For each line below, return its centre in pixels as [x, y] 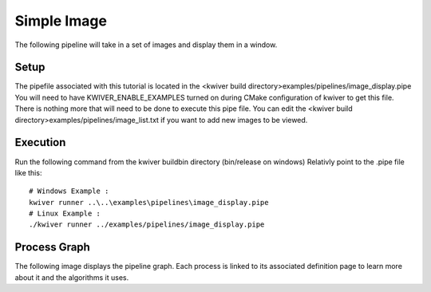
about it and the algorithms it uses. [72, 277]
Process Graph [53, 247]
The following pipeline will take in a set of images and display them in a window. [146, 45]
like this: [28, 172]
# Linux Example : [65, 214]
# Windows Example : [69, 191]
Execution [40, 142]
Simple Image [61, 21]
